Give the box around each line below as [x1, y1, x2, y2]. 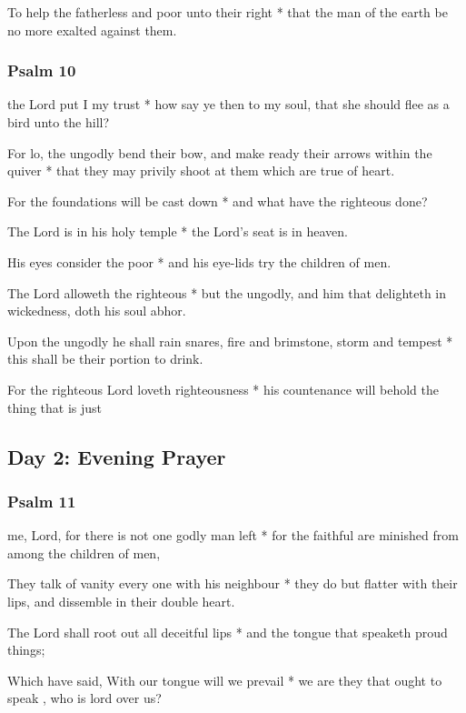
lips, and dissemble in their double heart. [7, 591, 235, 610]
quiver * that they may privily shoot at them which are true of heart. [7, 161, 395, 180]
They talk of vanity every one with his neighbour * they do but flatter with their [7, 574, 458, 593]
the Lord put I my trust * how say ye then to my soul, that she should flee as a [7, 95, 450, 114]
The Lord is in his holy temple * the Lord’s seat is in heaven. [7, 222, 348, 241]
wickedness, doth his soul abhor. [7, 301, 186, 320]
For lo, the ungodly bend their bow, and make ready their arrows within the [7, 143, 432, 162]
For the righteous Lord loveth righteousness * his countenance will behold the [7, 379, 439, 398]
